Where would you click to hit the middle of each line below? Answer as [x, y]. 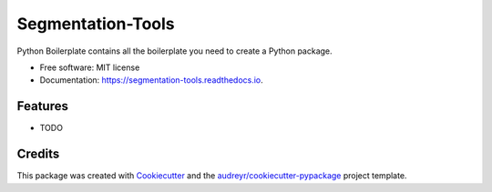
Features [42, 106]
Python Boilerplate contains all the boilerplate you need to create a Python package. [174, 51]
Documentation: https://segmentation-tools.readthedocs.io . [151, 80]
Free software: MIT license [90, 67]
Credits [38, 154]
